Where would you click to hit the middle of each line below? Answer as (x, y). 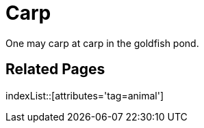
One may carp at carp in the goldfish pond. (102, 43)
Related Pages (55, 69)
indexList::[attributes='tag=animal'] (85, 95)
